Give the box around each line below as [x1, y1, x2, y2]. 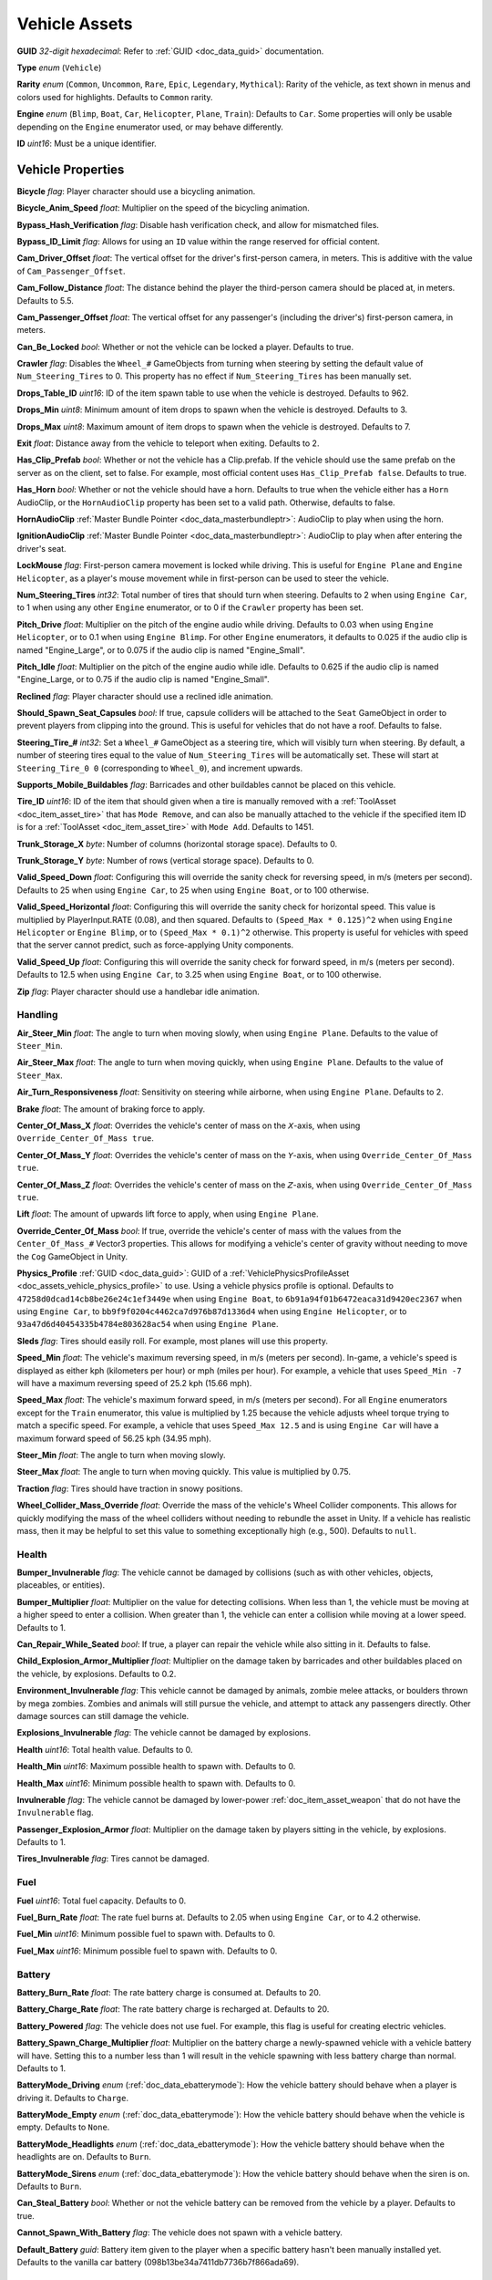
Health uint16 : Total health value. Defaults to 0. [16, 1744, 193, 1755]
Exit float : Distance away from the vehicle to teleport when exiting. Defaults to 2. [16, 438, 320, 449]
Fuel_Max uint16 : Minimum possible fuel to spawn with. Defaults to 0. [16, 1945, 278, 1956]
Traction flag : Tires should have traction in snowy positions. [16, 1483, 243, 1494]
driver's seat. [16, 543, 67, 554]
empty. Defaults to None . [16, 2121, 110, 2133]
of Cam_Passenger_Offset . [16, 265, 127, 276]
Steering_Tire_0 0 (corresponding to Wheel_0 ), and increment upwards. [16, 762, 303, 773]
